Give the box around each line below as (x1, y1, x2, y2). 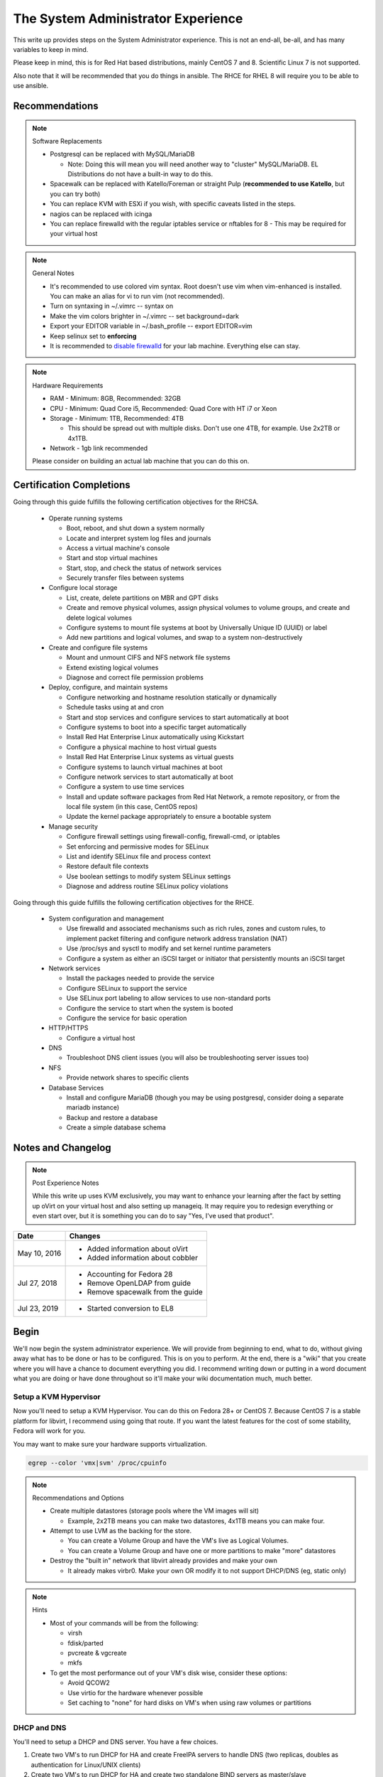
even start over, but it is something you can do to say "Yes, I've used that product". (32, 1212, 274, 1220)
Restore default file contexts (66, 862, 149, 871)
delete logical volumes (66, 613, 133, 622)
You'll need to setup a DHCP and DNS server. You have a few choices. (13, 1738, 218, 1746)
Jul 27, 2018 (17, 1278, 57, 1288)
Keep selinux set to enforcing (50, 331, 137, 340)
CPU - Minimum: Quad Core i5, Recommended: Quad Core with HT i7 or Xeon (50, 404, 277, 412)
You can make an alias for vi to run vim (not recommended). (50, 291, 225, 300)
